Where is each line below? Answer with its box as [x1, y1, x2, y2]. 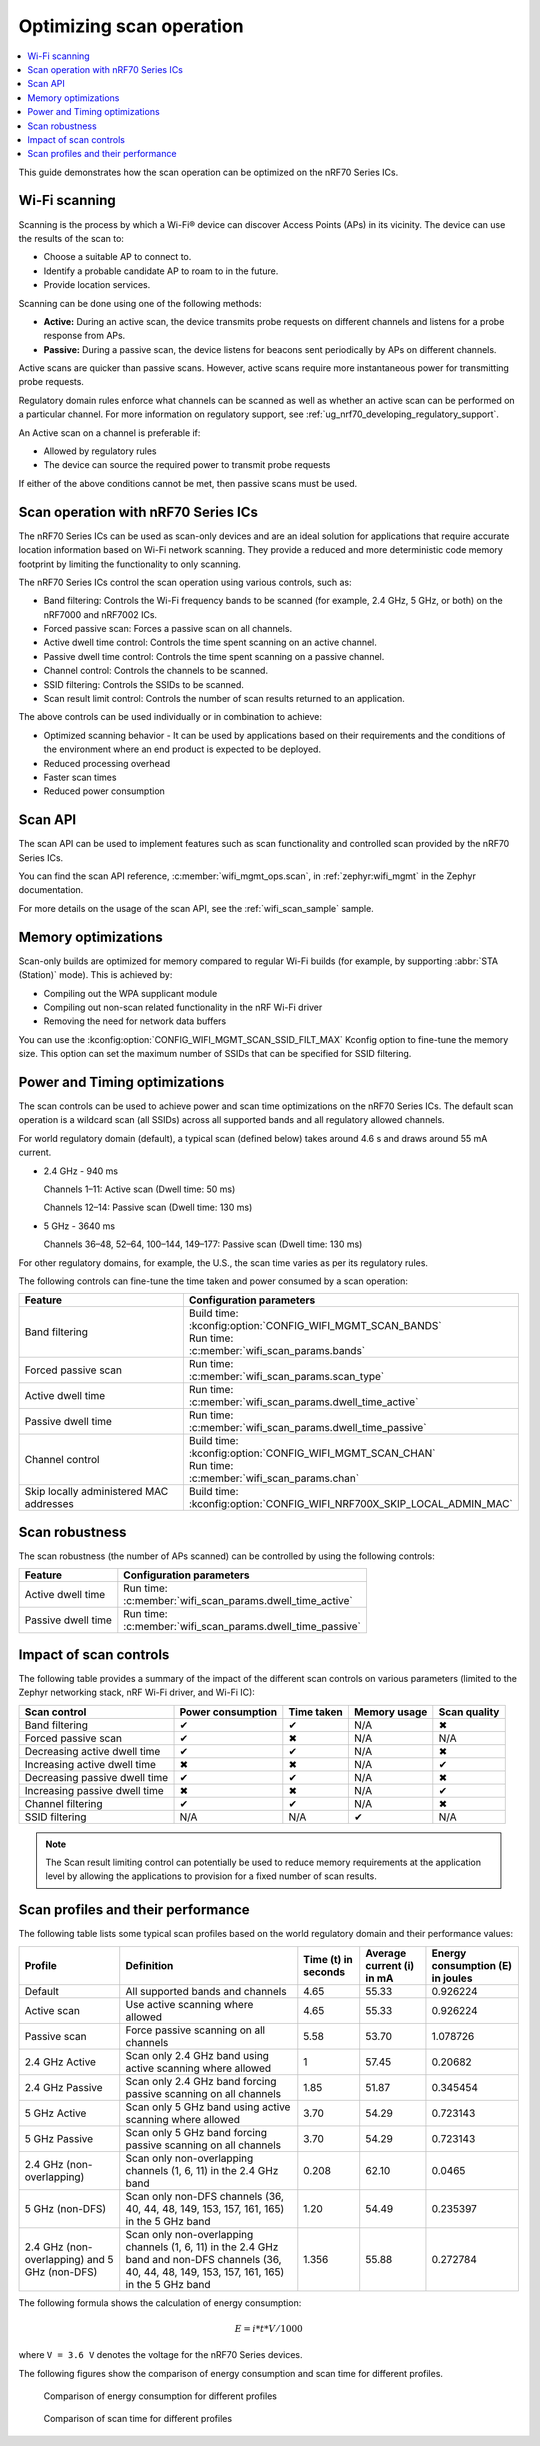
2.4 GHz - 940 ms [43, 1165, 119, 1177]
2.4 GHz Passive [24, 2080, 104, 2094]
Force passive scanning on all [125, 2023, 265, 2037]
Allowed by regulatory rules [43, 445, 157, 457]
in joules [431, 1971, 473, 1985]
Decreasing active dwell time [24, 1744, 161, 1758]
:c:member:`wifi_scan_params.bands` [188, 1344, 366, 1358]
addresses [24, 1497, 75, 1511]
